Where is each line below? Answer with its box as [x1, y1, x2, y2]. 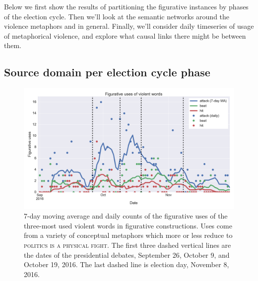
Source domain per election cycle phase [4, 64, 210, 80]
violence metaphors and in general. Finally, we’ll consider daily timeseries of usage [4, 21, 254, 31]
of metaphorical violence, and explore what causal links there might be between [4, 30, 246, 41]
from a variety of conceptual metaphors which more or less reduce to [24, 230, 233, 240]
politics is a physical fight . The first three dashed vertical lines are [24, 240, 231, 250]
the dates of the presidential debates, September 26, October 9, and [24, 249, 230, 260]
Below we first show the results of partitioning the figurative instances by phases [4, 1, 249, 11]
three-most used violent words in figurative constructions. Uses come [24, 220, 232, 230]
